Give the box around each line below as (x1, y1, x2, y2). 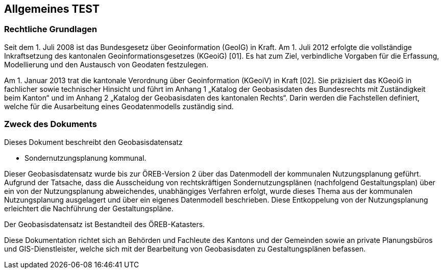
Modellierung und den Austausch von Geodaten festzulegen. (4, 60, 209, 69)
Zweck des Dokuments (4, 119, 97, 130)
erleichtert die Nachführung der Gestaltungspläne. (4, 204, 174, 213)
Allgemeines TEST (4, 3, 100, 15)
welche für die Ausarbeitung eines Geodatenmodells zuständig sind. (4, 102, 234, 111)
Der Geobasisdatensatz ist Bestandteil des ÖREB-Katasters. (4, 219, 205, 229)
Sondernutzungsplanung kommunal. (24, 153, 146, 162)
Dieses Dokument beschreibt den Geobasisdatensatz (4, 137, 183, 146)
